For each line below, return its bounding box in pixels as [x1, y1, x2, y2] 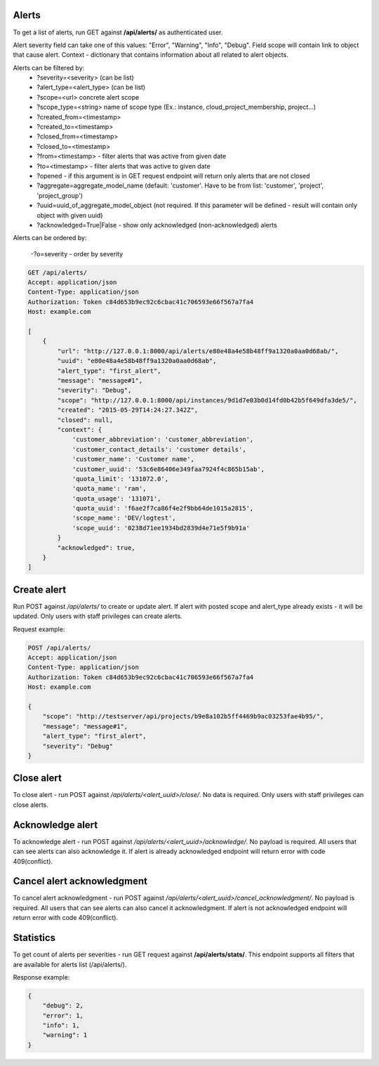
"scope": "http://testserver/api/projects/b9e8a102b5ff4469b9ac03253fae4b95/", [42, 713, 324, 720]
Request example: [13, 625, 65, 633]
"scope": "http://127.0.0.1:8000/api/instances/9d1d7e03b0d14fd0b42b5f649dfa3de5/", [57, 396, 357, 404]
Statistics [13, 932, 56, 944]
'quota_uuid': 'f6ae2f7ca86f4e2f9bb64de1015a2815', [72, 504, 254, 513]
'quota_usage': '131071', [72, 494, 161, 502]
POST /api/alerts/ [27, 643, 91, 652]
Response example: [13, 973, 70, 981]
